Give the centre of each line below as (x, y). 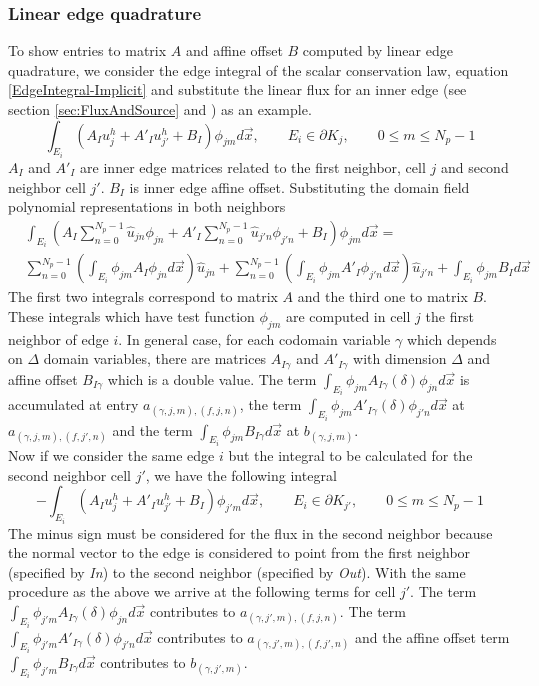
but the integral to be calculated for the (350, 455)
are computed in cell (348, 315)
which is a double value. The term (212, 378)
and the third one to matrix (382, 296)
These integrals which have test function (131, 315)
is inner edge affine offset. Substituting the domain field (299, 186)
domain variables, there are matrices (155, 358)
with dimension (400, 358)
